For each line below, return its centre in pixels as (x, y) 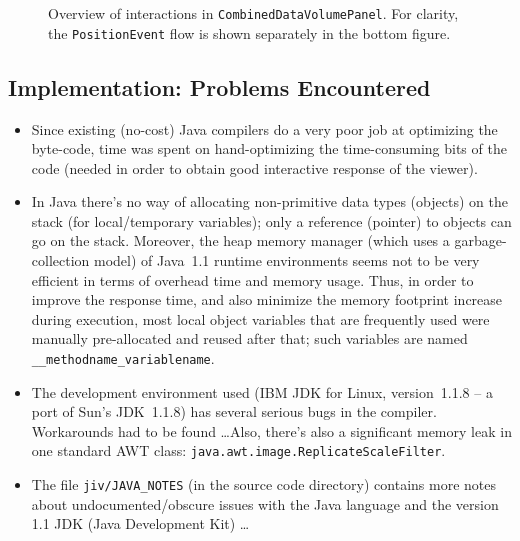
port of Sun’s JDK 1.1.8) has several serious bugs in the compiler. (234, 411)
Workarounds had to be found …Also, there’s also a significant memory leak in (271, 430)
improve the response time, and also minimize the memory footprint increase (267, 299)
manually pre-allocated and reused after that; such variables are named (249, 338)
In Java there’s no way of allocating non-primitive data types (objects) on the (269, 201)
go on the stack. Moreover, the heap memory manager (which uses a (240, 240)
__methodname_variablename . (123, 358)
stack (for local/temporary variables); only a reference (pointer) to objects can (271, 220)
